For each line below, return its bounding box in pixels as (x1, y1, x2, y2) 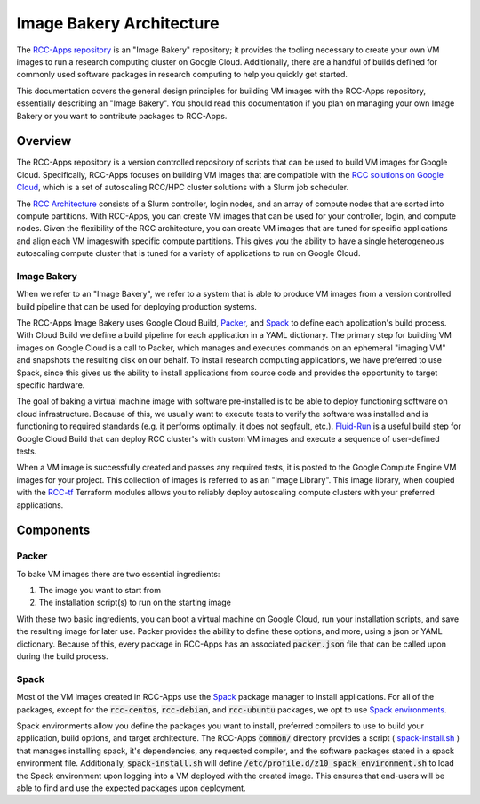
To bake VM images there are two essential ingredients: (16, 568, 220, 579)
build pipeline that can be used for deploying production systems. (16, 301, 258, 311)
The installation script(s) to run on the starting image (38, 597, 231, 608)
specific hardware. (16, 380, 85, 390)
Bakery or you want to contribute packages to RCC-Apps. (16, 110, 228, 121)
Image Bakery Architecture (16, 13, 220, 33)
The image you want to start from (38, 585, 162, 596)
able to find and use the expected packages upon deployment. (16, 783, 246, 793)
